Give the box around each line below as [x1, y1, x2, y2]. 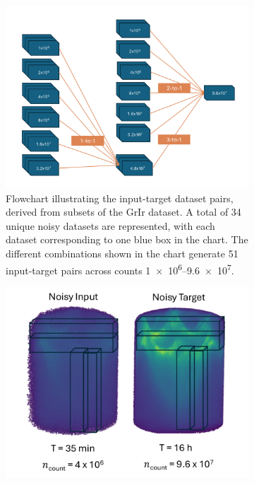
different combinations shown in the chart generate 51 [6, 245, 238, 260]
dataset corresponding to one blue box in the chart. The [6, 232, 248, 247]
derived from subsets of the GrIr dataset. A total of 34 [6, 204, 241, 219]
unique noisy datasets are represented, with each [6, 218, 215, 233]
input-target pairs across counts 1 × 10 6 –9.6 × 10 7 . [6, 260, 234, 277]
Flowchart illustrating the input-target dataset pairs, [6, 190, 234, 205]
